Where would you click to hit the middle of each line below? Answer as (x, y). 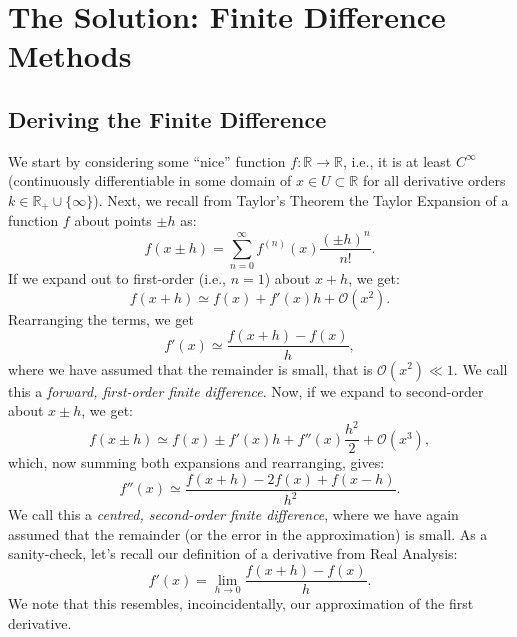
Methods (70, 55)
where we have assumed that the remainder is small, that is (190, 368)
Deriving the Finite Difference (167, 118)
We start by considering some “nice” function (147, 160)
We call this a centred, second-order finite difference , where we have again (233, 514)
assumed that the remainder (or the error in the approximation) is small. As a (248, 533)
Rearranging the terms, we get (101, 318)
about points (113, 220)
